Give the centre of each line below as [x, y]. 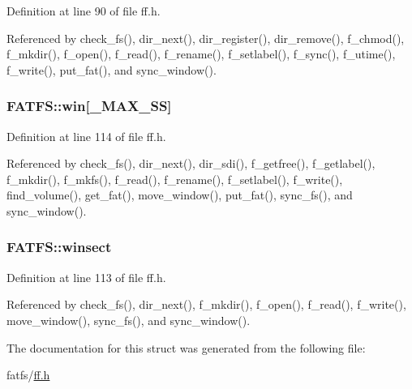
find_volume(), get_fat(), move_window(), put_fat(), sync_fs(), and [180, 195]
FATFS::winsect [59, 247]
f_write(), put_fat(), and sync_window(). [112, 69]
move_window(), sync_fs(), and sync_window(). [129, 320]
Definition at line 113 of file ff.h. [86, 277]
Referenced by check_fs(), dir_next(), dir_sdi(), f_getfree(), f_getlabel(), [191, 163]
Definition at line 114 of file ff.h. [86, 136]
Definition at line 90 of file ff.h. [84, 11]
